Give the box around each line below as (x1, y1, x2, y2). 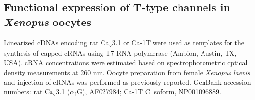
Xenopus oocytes (4, 14, 92, 29)
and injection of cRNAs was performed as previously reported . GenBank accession (4, 76, 251, 87)
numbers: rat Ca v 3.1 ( (4, 86, 70, 98)
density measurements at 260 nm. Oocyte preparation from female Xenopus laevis (4, 67, 250, 77)
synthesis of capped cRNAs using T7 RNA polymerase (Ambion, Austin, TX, (4, 48, 237, 58)
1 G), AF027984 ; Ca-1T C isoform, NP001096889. (74, 86, 221, 98)
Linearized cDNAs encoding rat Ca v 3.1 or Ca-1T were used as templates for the (4, 37, 244, 49)
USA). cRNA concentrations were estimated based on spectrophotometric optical (4, 57, 248, 68)
